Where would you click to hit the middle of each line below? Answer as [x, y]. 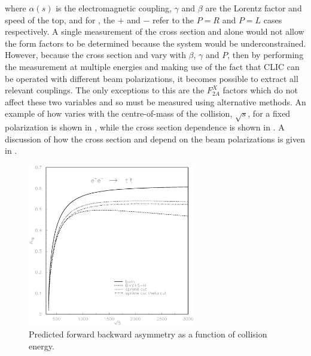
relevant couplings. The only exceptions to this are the [105, 90]
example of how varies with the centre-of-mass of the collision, [119, 113]
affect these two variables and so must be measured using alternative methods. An [155, 101]
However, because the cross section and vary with [95, 55]
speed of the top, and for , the [60, 19]
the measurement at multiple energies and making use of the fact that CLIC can [152, 66]
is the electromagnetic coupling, [114, 8]
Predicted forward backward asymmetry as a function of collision [148, 334]
